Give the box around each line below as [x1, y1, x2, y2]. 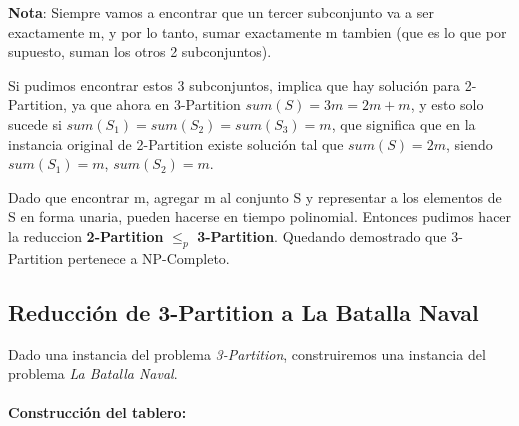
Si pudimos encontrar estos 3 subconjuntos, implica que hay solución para [8, 74, 461, 95]
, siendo [445, 133, 493, 154]
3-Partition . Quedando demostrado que [197, 225, 447, 246]
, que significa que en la [331, 113, 476, 134]
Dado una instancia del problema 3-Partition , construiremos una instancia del [8, 343, 486, 364]
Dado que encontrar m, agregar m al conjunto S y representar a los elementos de [8, 186, 502, 207]
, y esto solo [410, 94, 484, 115]
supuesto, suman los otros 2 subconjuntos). [8, 41, 272, 62]
